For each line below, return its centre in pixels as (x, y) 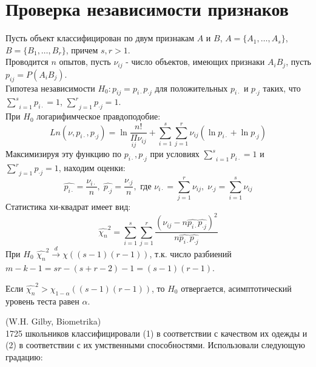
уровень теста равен (42, 301)
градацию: (24, 356)
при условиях (175, 154)
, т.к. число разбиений (190, 253)
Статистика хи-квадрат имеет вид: (68, 207)
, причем (82, 49)
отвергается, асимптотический (236, 288)
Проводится (27, 62)
